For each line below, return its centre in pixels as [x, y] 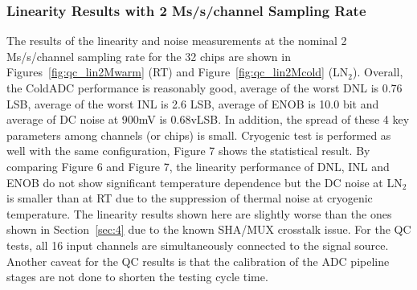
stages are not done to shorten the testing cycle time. [137, 277]
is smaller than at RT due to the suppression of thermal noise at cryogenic [190, 198]
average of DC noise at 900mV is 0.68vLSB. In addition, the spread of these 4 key [208, 119]
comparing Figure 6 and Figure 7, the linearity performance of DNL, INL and [198, 166]
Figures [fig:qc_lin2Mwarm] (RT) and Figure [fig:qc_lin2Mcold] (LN [178, 72]
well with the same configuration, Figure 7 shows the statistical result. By [188, 151]
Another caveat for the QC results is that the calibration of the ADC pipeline [198, 261]
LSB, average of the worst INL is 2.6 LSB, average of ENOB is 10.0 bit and [193, 103]
